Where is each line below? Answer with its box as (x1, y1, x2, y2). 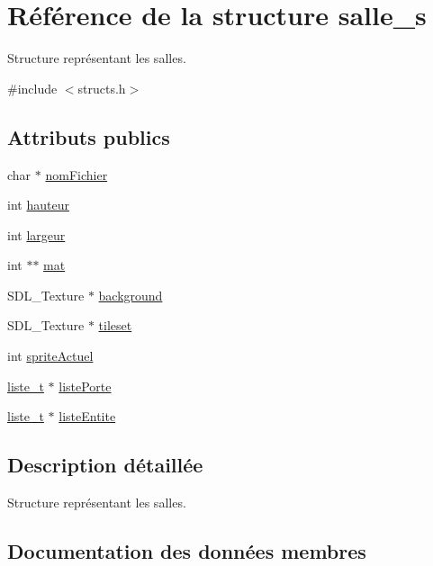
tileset (98, 316, 132, 335)
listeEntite (59, 407, 116, 426)
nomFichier (45, 165, 108, 184)
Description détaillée (7, 451, 203, 479)
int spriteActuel (7, 346, 94, 365)
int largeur (7, 225, 66, 244)
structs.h (77, 78, 126, 97)
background (98, 285, 163, 304)
